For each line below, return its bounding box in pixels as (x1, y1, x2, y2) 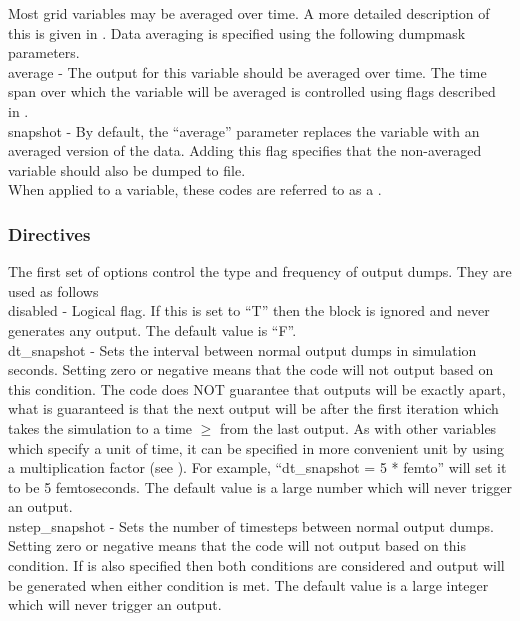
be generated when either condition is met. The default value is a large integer (8, 574, 489, 595)
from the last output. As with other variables (220, 417, 497, 438)
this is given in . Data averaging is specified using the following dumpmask (8, 22, 466, 43)
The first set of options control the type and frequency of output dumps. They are (8, 261, 512, 282)
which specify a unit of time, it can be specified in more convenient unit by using (8, 437, 505, 458)
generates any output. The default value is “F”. (8, 319, 297, 340)
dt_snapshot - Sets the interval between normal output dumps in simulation (8, 339, 477, 360)
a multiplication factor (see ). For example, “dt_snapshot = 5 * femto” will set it (8, 457, 507, 478)
